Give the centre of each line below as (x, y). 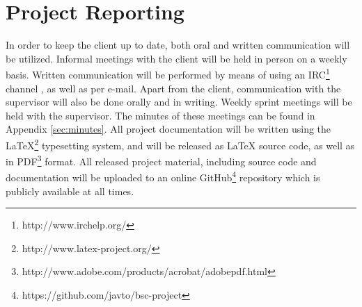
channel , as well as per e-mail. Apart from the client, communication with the (173, 88)
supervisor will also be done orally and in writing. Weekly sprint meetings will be (179, 102)
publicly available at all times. (70, 191)
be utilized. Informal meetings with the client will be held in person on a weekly (176, 58)
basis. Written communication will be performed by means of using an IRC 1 (168, 73)
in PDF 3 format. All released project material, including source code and (161, 160)
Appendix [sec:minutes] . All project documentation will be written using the (168, 129)
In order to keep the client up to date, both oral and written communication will (178, 45)
